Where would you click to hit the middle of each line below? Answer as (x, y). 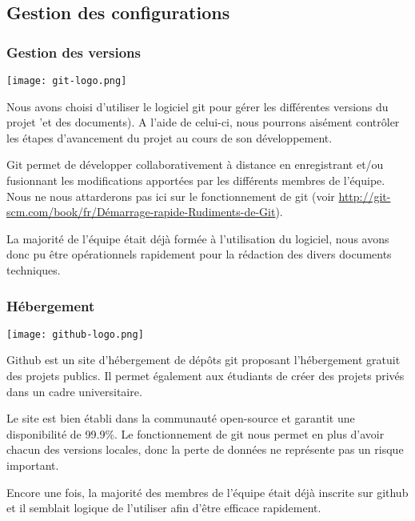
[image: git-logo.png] (67, 81)
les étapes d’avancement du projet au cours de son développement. (170, 137)
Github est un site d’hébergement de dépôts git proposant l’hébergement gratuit (204, 360)
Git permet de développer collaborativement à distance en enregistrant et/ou (195, 164)
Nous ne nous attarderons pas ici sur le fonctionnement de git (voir (171, 196)
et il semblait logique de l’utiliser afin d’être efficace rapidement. (164, 508)
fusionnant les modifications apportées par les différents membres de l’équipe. (196, 180)
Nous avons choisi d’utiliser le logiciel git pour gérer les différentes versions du (198, 106)
